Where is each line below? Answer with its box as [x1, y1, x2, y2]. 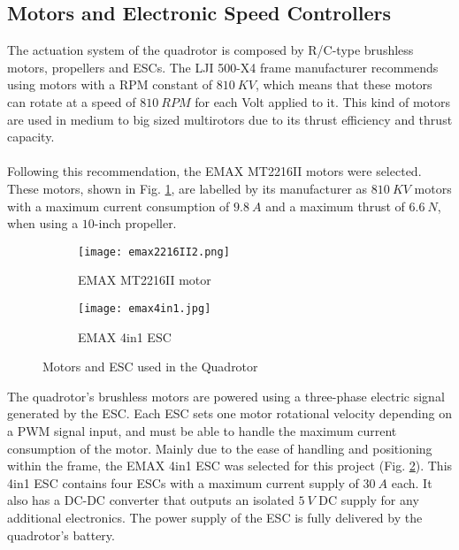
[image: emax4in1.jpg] [78, 302, 211, 315]
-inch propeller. [94, 214, 177, 233]
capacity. [7, 127, 55, 146]
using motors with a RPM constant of [7, 75, 213, 94]
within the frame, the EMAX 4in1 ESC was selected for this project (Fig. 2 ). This [7, 456, 453, 475]
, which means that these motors [255, 75, 432, 94]
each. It [391, 473, 432, 492]
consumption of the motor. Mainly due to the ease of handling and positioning [7, 439, 432, 457]
